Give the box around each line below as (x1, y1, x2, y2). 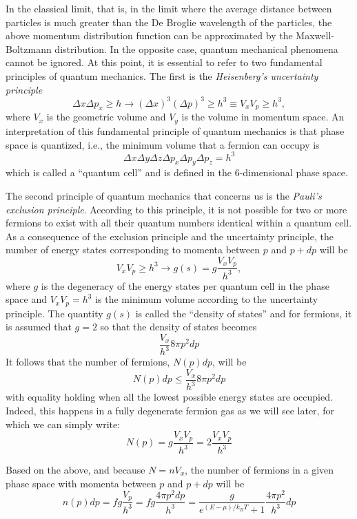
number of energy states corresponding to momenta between (6, 242, 261, 257)
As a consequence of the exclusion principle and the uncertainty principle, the (6, 229, 334, 243)
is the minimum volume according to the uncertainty (95, 292, 318, 306)
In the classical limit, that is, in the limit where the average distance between (6, 1, 332, 15)
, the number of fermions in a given (185, 463, 334, 477)
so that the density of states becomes (100, 319, 257, 334)
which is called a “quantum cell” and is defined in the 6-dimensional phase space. (6, 165, 348, 180)
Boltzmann (6, 41, 52, 56)
